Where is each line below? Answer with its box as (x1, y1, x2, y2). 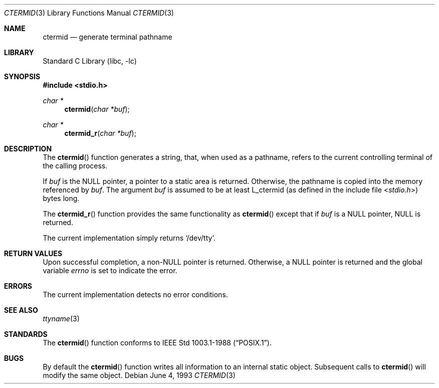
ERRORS (4, 282, 33, 290)
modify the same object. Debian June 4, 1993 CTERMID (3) (43, 371, 236, 379)
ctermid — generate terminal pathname (43, 33, 172, 41)
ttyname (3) (43, 314, 80, 323)
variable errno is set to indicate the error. (43, 266, 177, 275)
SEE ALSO (4, 306, 38, 314)
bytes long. (43, 194, 80, 203)
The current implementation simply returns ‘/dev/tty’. (43, 234, 215, 242)
